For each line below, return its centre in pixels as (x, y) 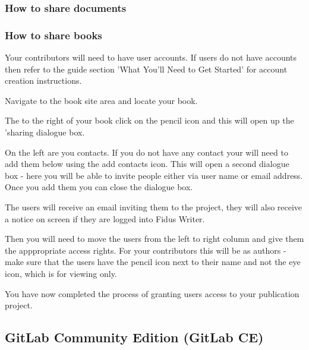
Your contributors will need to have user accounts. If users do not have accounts (151, 57)
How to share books (53, 35)
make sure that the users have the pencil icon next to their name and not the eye (153, 262)
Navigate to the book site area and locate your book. (101, 100)
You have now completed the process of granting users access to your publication (152, 293)
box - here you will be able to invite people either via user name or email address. (154, 175)
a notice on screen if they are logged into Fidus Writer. (105, 218)
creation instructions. (43, 81)
